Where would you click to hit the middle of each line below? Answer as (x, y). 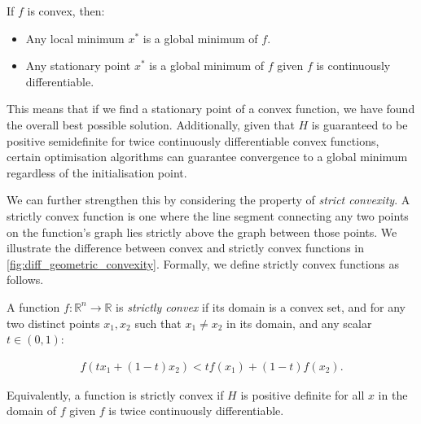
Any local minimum (75, 38)
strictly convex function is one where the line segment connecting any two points (208, 215)
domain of (32, 411)
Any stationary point (78, 66)
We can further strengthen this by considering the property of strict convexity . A (208, 200)
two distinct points (53, 323)
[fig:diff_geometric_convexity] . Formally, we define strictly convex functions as (203, 263)
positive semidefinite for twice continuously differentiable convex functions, (193, 140)
